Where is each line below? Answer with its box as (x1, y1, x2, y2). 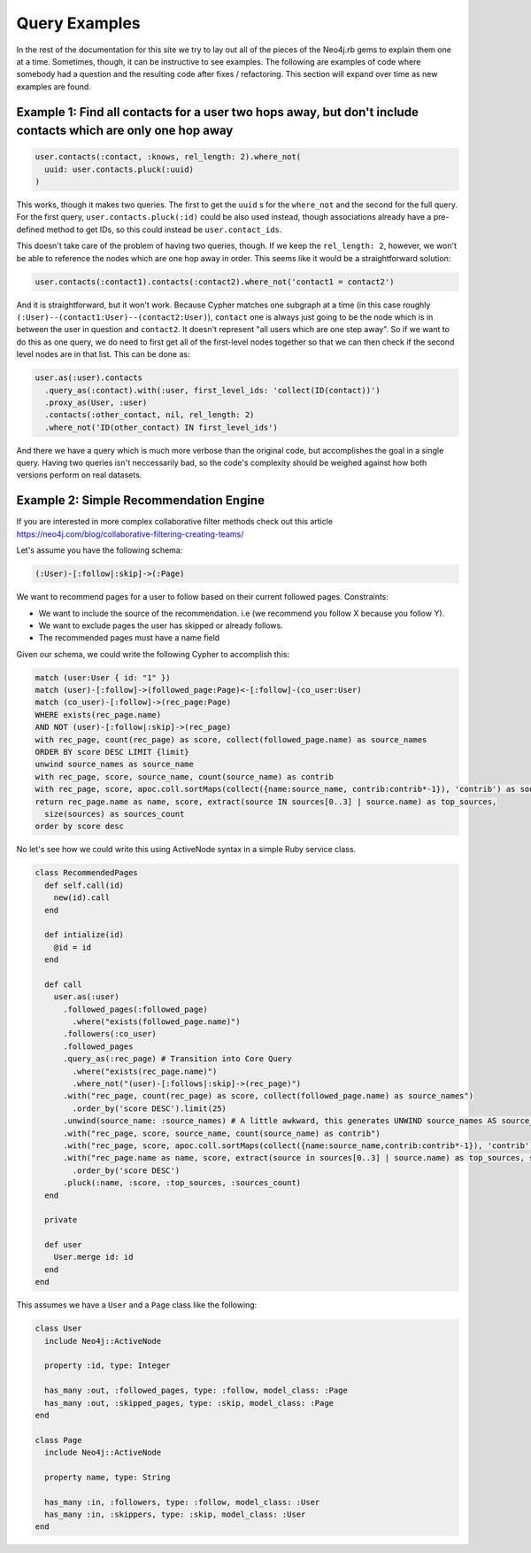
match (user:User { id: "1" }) (35, 672, 172, 682)
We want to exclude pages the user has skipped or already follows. (38, 620, 283, 631)
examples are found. (16, 81, 92, 92)
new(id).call (53, 893, 111, 903)
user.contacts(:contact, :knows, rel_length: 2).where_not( (35, 151, 302, 162)
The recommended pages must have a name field (38, 633, 220, 643)
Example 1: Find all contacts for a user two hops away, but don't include (16, 105, 419, 120)
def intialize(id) (44, 930, 124, 940)
